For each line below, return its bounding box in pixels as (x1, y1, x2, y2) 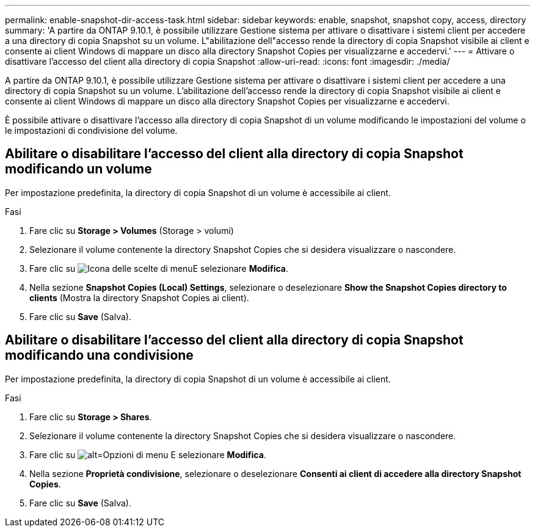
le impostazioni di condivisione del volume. (5, 125, 178, 136)
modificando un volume (5, 161, 152, 177)
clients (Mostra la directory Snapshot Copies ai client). (29, 292, 249, 303)
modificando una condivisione (5, 348, 194, 363)
